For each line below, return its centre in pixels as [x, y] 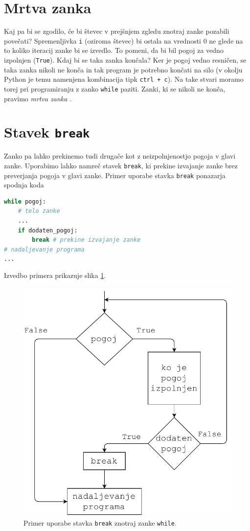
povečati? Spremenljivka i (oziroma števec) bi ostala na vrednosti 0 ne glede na [124, 40]
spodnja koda [24, 185]
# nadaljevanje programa [44, 249]
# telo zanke [39, 211]
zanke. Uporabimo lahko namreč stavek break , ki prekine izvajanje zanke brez [121, 165]
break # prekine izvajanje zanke [86, 240]
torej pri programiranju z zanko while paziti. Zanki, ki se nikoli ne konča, [115, 88]
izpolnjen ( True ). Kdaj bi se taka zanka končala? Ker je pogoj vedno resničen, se [125, 59]
